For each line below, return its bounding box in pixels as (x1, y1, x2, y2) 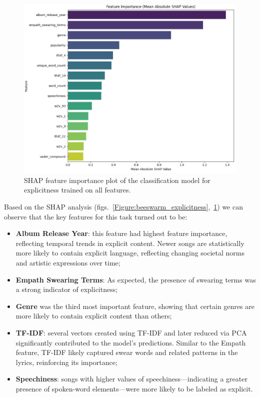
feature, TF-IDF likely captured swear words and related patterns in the (15, 347, 238, 357)
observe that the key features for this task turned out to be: (4, 211, 187, 221)
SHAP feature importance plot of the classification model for (24, 174, 210, 185)
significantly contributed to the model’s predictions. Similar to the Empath (15, 337, 246, 347)
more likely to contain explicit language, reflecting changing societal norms (15, 247, 245, 258)
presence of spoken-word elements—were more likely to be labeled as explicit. (15, 383, 253, 393)
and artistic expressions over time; (15, 257, 120, 267)
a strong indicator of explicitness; (15, 284, 118, 294)
